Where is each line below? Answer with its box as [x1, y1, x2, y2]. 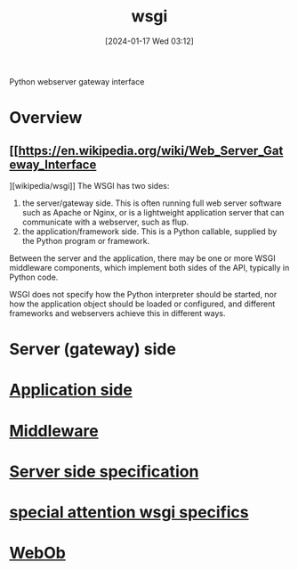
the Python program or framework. [21, 235, 150, 246]
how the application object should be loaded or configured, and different [9, 298, 276, 309]
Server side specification [9, 461, 199, 482]
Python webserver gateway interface [9, 76, 145, 86]
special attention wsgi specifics [9, 501, 249, 522]
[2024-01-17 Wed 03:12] [105, 36, 194, 46]
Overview [9, 108, 83, 128]
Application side [9, 380, 133, 400]
